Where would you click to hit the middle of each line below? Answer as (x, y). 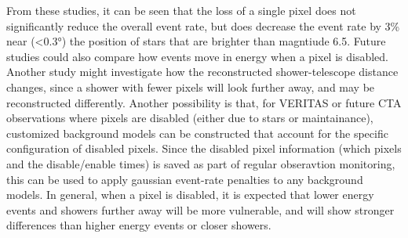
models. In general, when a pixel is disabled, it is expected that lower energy (190, 195)
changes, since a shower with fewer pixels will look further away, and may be (191, 87)
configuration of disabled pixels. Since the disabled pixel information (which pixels (204, 148)
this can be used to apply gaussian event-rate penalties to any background (185, 179)
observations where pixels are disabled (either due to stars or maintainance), (190, 118)
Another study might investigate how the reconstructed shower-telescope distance (202, 72)
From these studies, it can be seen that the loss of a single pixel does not (181, 10)
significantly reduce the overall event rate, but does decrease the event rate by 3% (203, 25)
